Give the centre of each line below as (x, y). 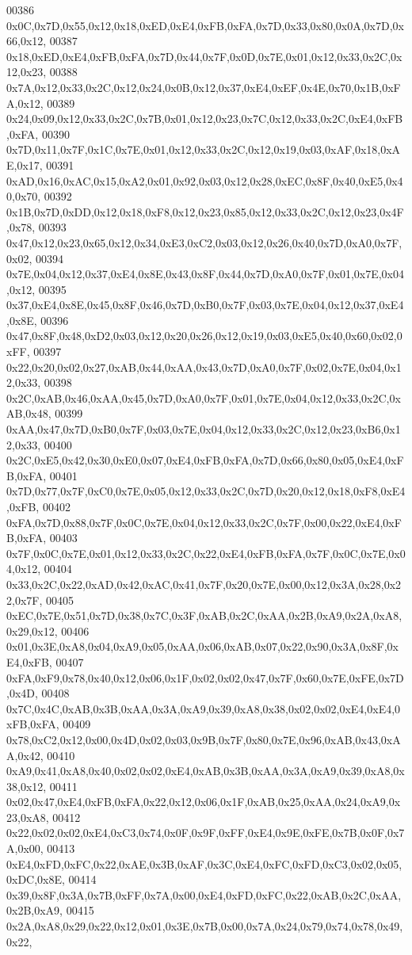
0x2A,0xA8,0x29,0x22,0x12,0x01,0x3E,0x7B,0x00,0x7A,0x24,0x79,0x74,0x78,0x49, (205, 926)
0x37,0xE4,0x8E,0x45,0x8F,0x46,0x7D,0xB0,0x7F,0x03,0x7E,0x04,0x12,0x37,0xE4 (205, 305)
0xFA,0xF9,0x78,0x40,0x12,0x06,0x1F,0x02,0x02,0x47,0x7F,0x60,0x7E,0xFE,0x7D (205, 677)
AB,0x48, (29, 413)
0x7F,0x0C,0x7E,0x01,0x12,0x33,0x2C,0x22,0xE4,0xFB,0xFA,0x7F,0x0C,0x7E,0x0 (206, 553)
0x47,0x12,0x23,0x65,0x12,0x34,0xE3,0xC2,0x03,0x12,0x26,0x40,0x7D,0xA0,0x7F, (204, 242)
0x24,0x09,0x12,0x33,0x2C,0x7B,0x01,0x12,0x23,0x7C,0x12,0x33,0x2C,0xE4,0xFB (205, 118)
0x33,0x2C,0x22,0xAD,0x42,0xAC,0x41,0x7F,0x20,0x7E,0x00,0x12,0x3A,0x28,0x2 (204, 584)
